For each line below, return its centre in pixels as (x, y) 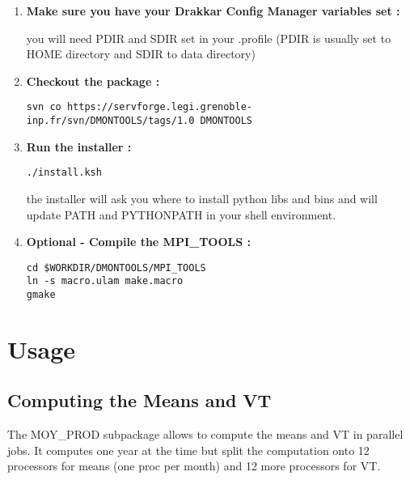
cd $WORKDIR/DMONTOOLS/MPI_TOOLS (116, 268)
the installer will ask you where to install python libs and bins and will (202, 198)
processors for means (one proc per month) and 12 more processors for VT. (194, 466)
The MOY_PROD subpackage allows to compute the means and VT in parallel (205, 434)
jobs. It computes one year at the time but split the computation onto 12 (188, 450)
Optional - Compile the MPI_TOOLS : (139, 242)
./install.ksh (64, 173)
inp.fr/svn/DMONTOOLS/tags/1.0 (110, 121)
